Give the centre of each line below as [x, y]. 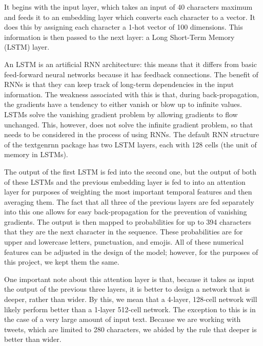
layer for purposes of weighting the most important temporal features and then [128, 192]
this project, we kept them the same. [62, 262]
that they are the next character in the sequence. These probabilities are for [124, 232]
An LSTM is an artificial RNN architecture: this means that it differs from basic [130, 64]
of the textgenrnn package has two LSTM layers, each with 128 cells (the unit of [130, 144]
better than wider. [33, 339]
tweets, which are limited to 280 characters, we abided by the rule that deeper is [130, 329]
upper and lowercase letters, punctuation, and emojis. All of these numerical [124, 242]
